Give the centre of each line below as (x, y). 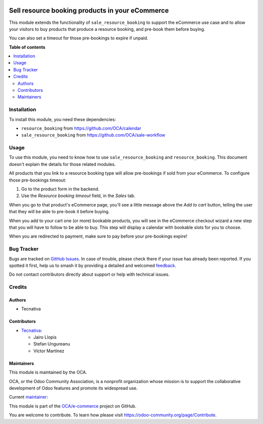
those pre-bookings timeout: (38, 180)
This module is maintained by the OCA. (48, 372)
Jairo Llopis (45, 337)
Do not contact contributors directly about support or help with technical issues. (89, 274)
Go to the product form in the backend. (60, 189)
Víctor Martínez (49, 351)
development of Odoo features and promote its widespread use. (73, 388)
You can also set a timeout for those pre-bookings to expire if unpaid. (79, 38)
